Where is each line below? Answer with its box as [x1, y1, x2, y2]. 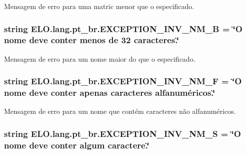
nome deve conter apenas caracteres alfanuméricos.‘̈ [4, 86, 215, 99]
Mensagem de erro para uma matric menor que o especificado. [4, 1, 194, 11]
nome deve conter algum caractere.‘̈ [4, 138, 149, 151]
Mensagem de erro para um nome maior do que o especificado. [4, 53, 195, 64]
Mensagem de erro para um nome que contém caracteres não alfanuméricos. [4, 106, 236, 116]
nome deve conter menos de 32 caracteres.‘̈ [4, 34, 179, 46]
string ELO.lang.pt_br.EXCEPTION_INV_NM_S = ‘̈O [4, 127, 241, 139]
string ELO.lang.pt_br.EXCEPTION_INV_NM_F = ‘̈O [4, 75, 242, 87]
